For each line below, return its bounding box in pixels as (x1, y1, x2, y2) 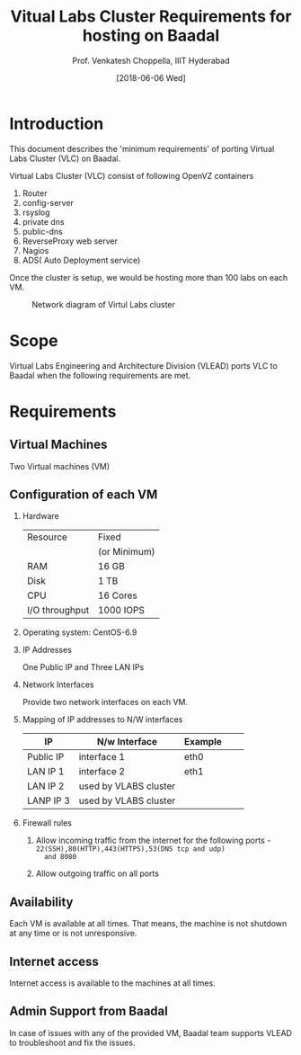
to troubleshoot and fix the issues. (9, 1037, 136, 1048)
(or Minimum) (97, 546, 155, 559)
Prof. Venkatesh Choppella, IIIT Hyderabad (71, 55, 231, 66)
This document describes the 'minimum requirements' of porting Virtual (9, 143, 275, 154)
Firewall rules (22, 818, 72, 828)
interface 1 (78, 751, 126, 764)
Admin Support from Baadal (9, 1004, 168, 1019)
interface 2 (78, 765, 126, 778)
